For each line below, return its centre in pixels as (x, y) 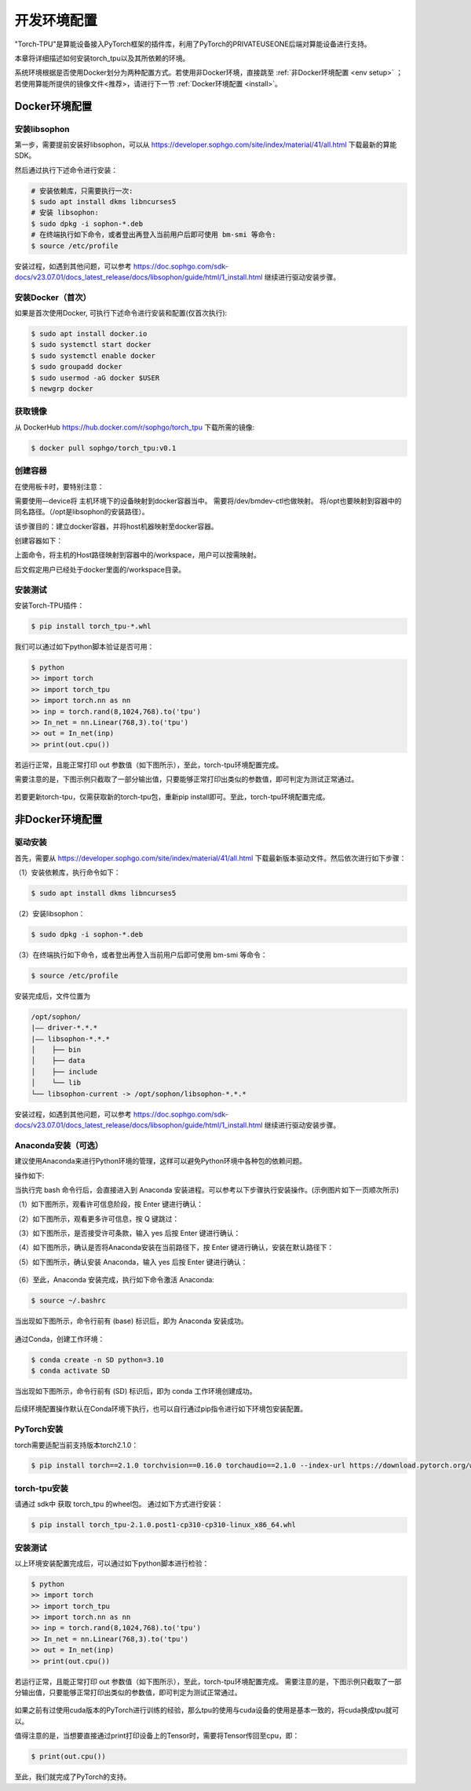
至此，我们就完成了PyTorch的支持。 (73, 1777)
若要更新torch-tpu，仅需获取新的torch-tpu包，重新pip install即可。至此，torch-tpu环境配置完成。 (172, 797)
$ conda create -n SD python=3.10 (97, 1360)
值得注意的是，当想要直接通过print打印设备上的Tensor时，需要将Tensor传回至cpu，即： (157, 1736)
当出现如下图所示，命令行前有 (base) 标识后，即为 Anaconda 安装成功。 (131, 1321)
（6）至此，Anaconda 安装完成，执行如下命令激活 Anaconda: (115, 1280)
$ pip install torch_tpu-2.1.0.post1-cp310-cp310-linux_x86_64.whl (164, 1525)
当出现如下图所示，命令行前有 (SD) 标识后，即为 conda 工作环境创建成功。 (135, 1391)
